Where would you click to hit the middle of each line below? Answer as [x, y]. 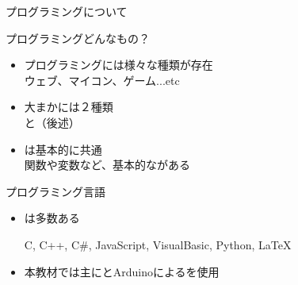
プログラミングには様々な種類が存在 [118, 65]
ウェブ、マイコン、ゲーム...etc [102, 80]
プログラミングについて [67, 11]
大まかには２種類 [69, 107]
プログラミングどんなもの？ [78, 38]
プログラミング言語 [55, 191]
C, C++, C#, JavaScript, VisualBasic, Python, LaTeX [158, 244]
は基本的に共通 [63, 149]
